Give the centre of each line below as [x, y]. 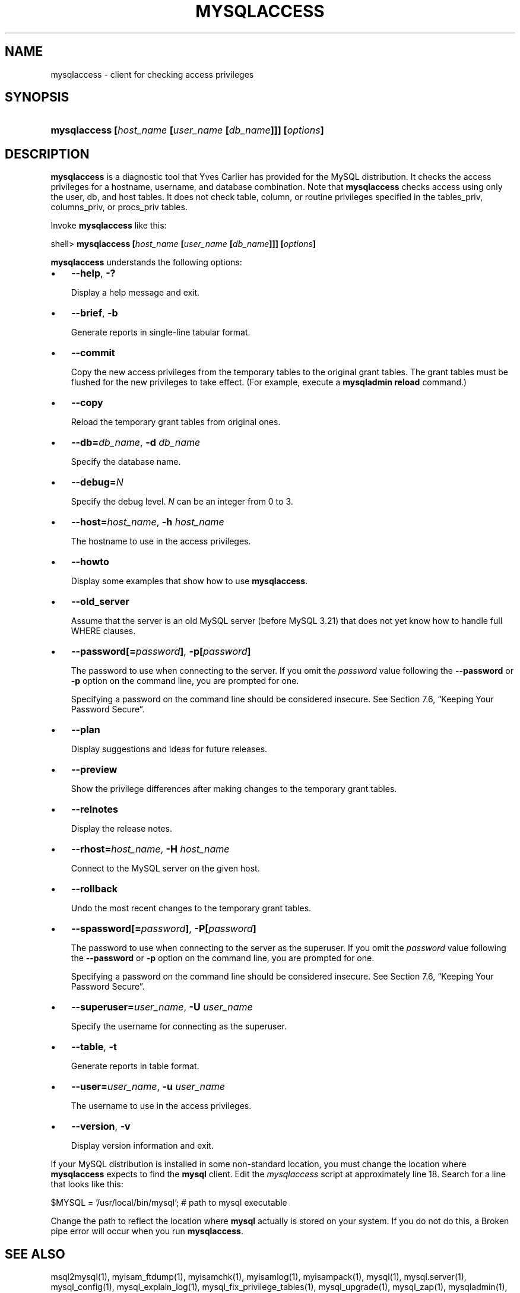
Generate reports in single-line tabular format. [161, 332]
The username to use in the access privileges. [161, 1106]
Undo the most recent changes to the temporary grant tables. [191, 908]
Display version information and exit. [142, 1146]
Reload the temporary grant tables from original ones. [176, 422]
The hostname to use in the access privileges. [161, 541]
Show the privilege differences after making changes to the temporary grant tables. [234, 789]
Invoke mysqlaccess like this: [109, 226]
